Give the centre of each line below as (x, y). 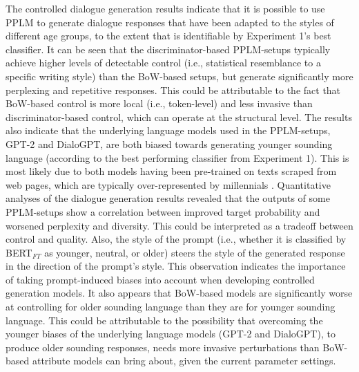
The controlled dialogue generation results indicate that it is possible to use (165, 8)
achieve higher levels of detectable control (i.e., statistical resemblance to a (163, 63)
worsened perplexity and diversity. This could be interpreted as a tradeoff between (179, 225)
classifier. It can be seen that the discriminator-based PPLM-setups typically (168, 49)
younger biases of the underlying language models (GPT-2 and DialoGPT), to (171, 334)
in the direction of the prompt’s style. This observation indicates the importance (176, 266)
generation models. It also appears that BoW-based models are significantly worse (179, 293)
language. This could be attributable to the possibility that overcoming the (164, 320)
